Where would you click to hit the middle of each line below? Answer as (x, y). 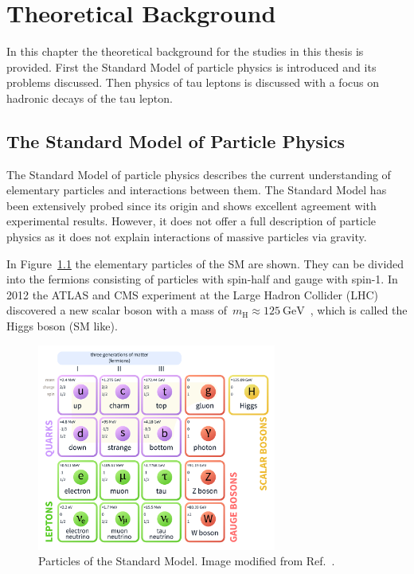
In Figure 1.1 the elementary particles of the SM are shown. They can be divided (205, 263)
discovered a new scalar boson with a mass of (117, 310)
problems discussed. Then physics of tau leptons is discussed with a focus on (193, 82)
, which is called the (359, 310)
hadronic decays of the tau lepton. (90, 98)
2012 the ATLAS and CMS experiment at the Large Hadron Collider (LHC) (193, 294)
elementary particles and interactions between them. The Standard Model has (197, 190)
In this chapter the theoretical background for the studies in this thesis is (185, 51)
